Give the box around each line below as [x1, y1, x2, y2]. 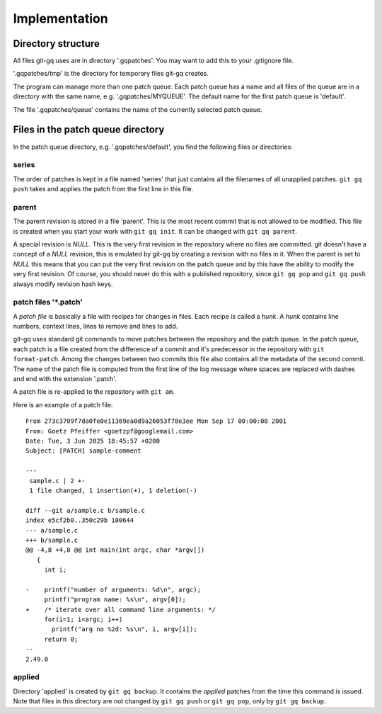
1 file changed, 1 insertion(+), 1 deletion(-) [29, 486, 197, 494]
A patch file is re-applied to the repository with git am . [13, 387, 175, 396]
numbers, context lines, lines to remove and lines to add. [13, 322, 178, 331]
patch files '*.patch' [13, 297, 83, 307]
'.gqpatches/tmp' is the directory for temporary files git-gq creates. [13, 69, 209, 78]
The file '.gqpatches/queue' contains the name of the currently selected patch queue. [13, 105, 263, 113]
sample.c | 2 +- [29, 477, 86, 484]
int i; [44, 566, 67, 574]
